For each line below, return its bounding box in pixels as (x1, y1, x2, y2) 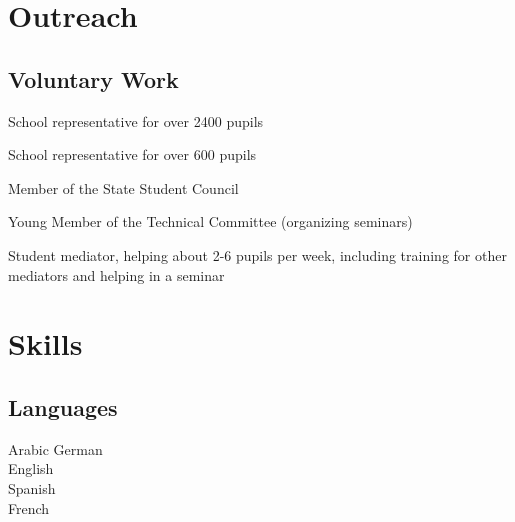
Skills (8, 323, 83, 364)
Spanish (8, 477, 56, 498)
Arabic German (8, 438, 103, 459)
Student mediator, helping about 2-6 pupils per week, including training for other (8, 244, 507, 265)
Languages (8, 391, 118, 422)
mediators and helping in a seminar (8, 264, 225, 285)
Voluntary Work (8, 63, 179, 94)
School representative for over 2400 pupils (8, 110, 264, 131)
